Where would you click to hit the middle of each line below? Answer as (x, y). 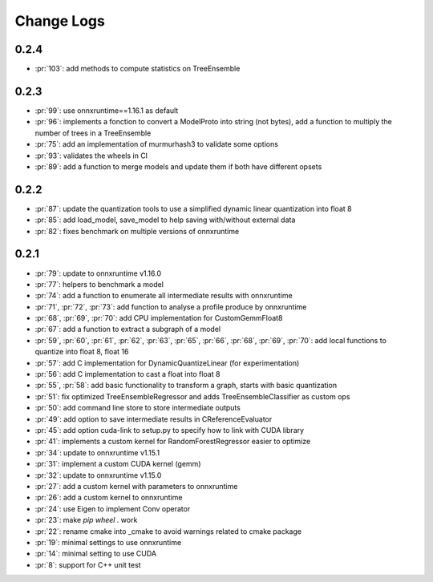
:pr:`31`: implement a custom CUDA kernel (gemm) (118, 464)
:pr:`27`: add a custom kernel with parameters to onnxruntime (136, 486)
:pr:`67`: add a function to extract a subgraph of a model (127, 329)
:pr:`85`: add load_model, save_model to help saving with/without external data (165, 220)
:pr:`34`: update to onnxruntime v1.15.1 (97, 452)
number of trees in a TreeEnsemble (93, 133)
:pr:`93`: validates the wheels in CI (91, 156)
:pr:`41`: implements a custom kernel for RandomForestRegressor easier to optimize (173, 442)
